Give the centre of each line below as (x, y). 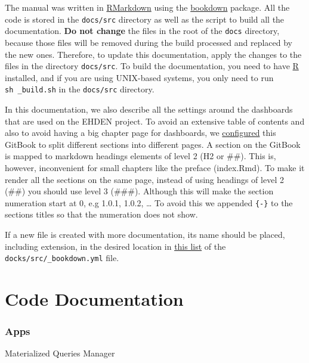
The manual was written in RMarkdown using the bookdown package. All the (147, 7)
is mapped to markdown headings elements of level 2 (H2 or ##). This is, (140, 156)
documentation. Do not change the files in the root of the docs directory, (142, 31)
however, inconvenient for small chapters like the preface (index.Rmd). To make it (155, 167)
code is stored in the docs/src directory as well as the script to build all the (145, 19)
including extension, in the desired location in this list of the (115, 246)
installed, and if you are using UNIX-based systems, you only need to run (139, 77)
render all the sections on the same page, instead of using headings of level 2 (144, 179)
